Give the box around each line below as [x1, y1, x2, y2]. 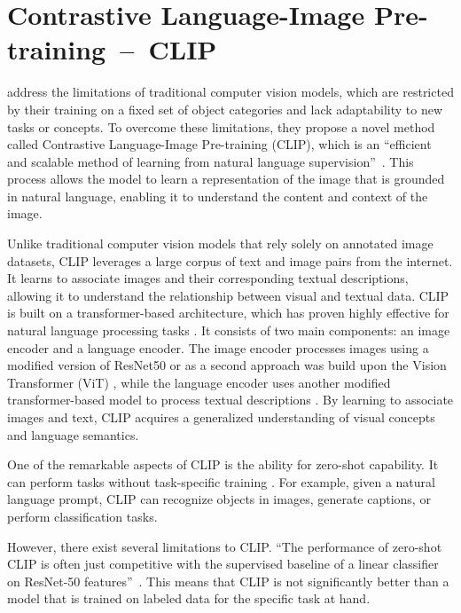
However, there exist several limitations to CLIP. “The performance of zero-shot [7, 537, 442, 555]
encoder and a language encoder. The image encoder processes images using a [7, 338, 429, 357]
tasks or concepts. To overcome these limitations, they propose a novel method [7, 117, 435, 136]
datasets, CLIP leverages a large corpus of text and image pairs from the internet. [7, 251, 453, 270]
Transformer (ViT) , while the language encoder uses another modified [7, 373, 391, 391]
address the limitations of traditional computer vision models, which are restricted [7, 83, 454, 101]
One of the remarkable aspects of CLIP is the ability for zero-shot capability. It [7, 455, 439, 474]
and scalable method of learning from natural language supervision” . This [7, 152, 414, 170]
